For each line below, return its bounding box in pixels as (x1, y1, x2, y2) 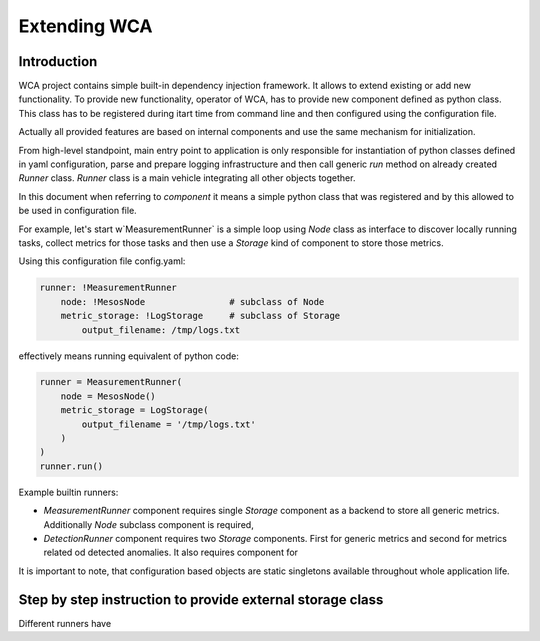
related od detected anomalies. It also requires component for (43, 546, 299, 559)
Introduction (18, 53, 98, 70)
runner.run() (39, 460, 104, 472)
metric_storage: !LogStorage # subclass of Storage (60, 310, 341, 322)
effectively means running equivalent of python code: (18, 350, 239, 362)
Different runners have (18, 617, 112, 629)
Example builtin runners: (18, 486, 119, 498)
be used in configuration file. (18, 205, 137, 217)
